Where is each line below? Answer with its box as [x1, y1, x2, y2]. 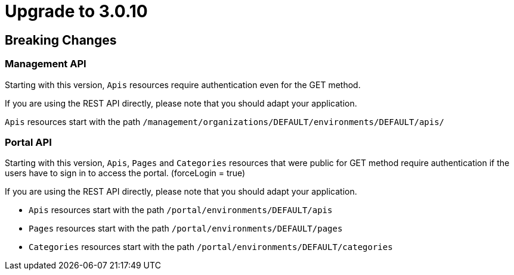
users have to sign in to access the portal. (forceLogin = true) [5, 168, 246, 179]
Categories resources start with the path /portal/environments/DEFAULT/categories [29, 242, 393, 252]
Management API [5, 58, 86, 70]
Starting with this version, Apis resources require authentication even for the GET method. [5, 79, 361, 90]
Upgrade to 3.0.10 [5, 1, 148, 21]
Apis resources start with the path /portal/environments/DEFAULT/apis [29, 205, 333, 215]
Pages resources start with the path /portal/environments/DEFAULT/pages [29, 223, 343, 234]
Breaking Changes [5, 32, 117, 48]
